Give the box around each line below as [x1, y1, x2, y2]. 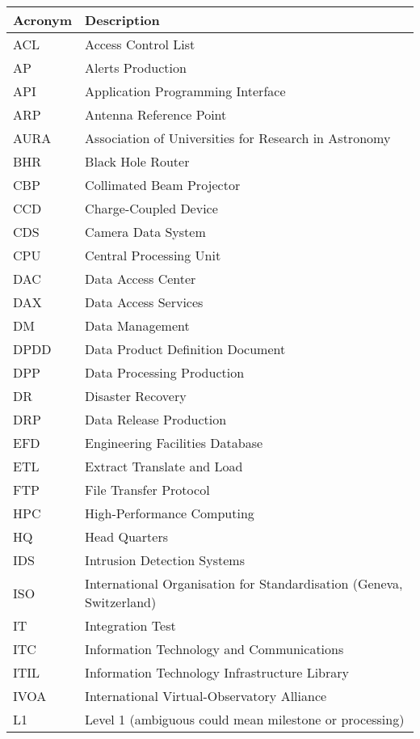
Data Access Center [85, 269, 196, 288]
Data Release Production [85, 410, 227, 429]
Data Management [85, 316, 190, 335]
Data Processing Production [85, 363, 245, 382]
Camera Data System [85, 222, 206, 241]
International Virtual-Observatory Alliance [85, 686, 327, 705]
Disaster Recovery [85, 386, 187, 405]
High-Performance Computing [85, 504, 254, 522]
